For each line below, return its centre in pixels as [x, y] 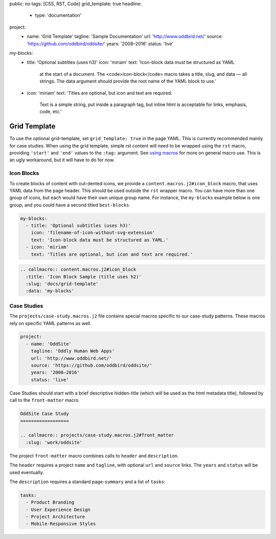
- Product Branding [50, 502]
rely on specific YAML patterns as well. [50, 323]
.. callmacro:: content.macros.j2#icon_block [78, 269]
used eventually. [27, 472]
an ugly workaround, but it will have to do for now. [62, 160]
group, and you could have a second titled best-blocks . [70, 205]
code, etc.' [51, 112]
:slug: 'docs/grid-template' [62, 284]
